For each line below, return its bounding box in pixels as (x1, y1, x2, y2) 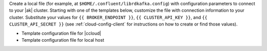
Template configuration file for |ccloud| (21, 30, 101, 36)
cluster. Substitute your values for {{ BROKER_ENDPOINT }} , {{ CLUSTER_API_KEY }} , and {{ (9, 14, 208, 20)
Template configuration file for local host (21, 37, 104, 43)
